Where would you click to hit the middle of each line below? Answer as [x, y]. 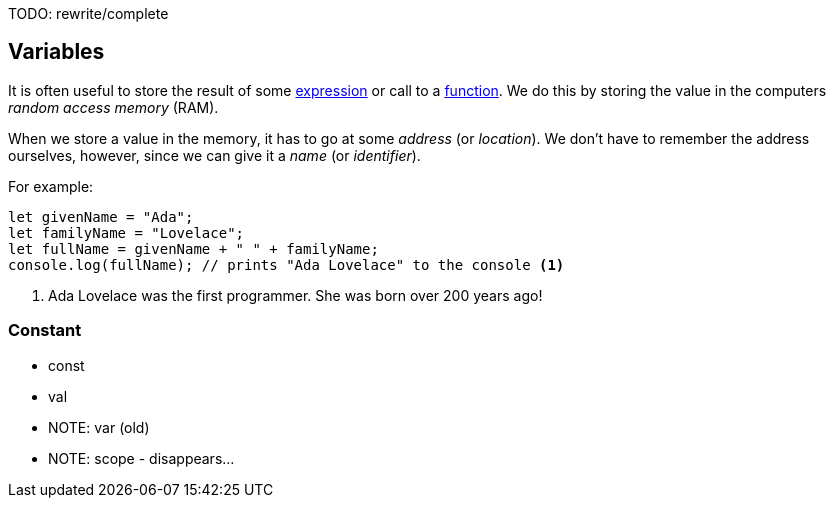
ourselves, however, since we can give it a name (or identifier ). [214, 155]
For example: [51, 186]
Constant [45, 330]
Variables [56, 52]
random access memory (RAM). [113, 107]
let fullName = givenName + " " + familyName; [193, 248]
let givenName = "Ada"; [101, 216]
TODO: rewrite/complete [88, 13]
